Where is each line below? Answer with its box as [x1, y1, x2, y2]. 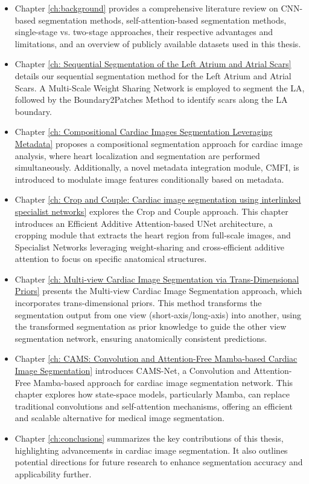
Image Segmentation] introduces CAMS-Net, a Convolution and [14, 364, 251, 377]
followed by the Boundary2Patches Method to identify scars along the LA [14, 93, 288, 106]
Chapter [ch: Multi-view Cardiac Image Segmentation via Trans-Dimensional [14, 272, 299, 285]
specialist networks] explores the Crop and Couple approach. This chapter [14, 204, 288, 217]
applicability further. [14, 467, 92, 480]
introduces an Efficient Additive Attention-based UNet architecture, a [14, 217, 273, 229]
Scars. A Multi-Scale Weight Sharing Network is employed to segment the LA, [14, 81, 305, 94]
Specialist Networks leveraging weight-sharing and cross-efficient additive [14, 240, 284, 253]
